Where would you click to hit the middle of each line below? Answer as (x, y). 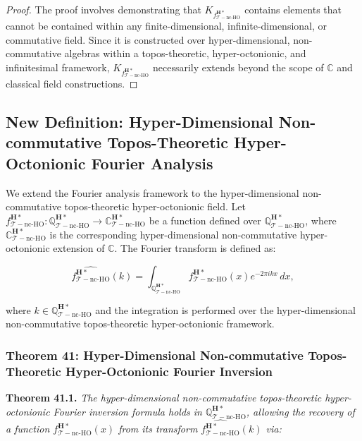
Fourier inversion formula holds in (127, 411)
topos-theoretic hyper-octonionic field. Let (155, 206)
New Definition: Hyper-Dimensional (139, 122)
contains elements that (293, 9)
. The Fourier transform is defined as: (195, 248)
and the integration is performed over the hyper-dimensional (225, 309)
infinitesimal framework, (58, 67)
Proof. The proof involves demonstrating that (104, 9)
